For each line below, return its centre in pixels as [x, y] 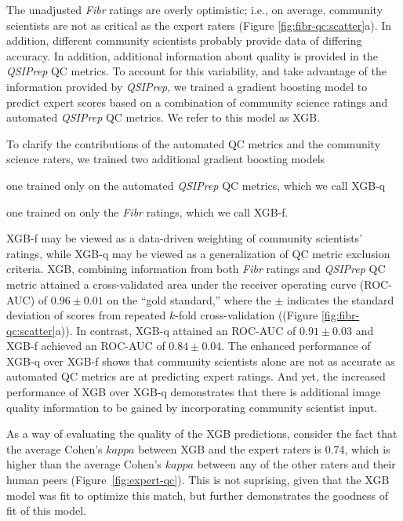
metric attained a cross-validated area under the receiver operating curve [182, 284]
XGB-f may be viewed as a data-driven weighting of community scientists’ [185, 238]
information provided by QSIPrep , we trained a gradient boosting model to [187, 86]
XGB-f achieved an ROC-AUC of [86, 346]
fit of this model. [46, 510]
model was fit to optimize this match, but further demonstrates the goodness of [198, 495]
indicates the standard [341, 299]
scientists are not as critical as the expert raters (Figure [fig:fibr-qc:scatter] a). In [199, 25]
